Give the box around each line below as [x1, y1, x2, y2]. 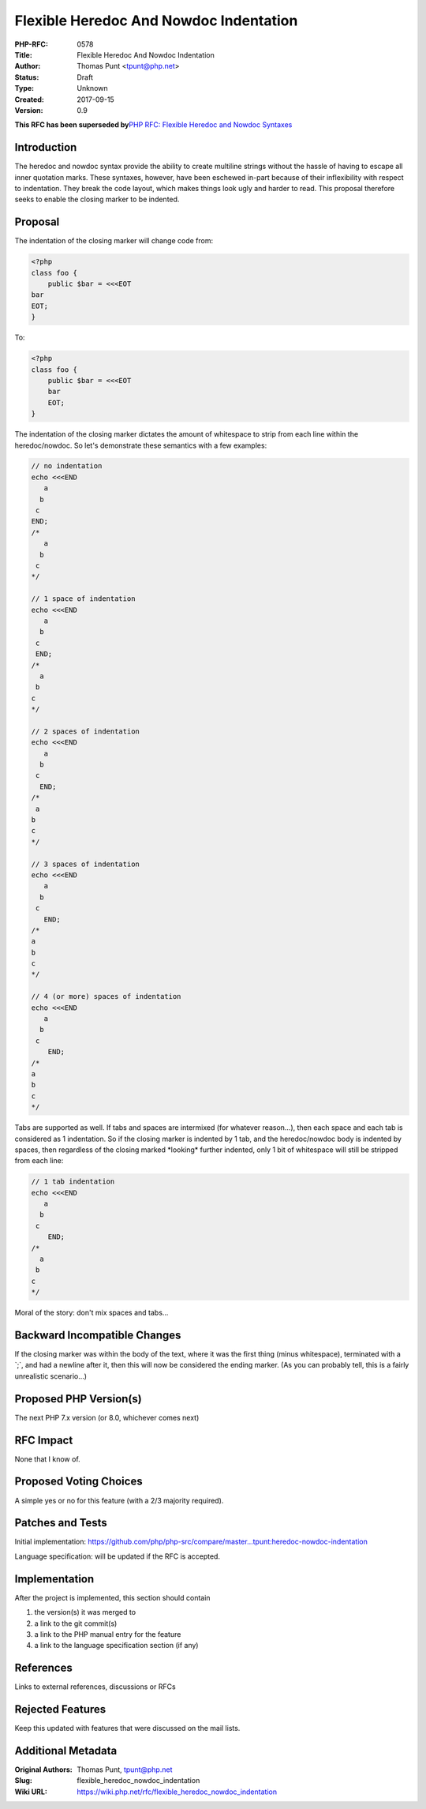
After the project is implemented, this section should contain [14, 1593, 211, 1602]
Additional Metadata [14, 1743, 118, 1757]
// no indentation [31, 462, 103, 471]
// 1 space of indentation [31, 595, 136, 603]
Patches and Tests [14, 1516, 108, 1529]
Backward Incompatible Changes [14, 1328, 181, 1342]
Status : [14, 72, 39, 82]
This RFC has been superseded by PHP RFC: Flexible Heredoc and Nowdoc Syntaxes [14, 120, 293, 129]
